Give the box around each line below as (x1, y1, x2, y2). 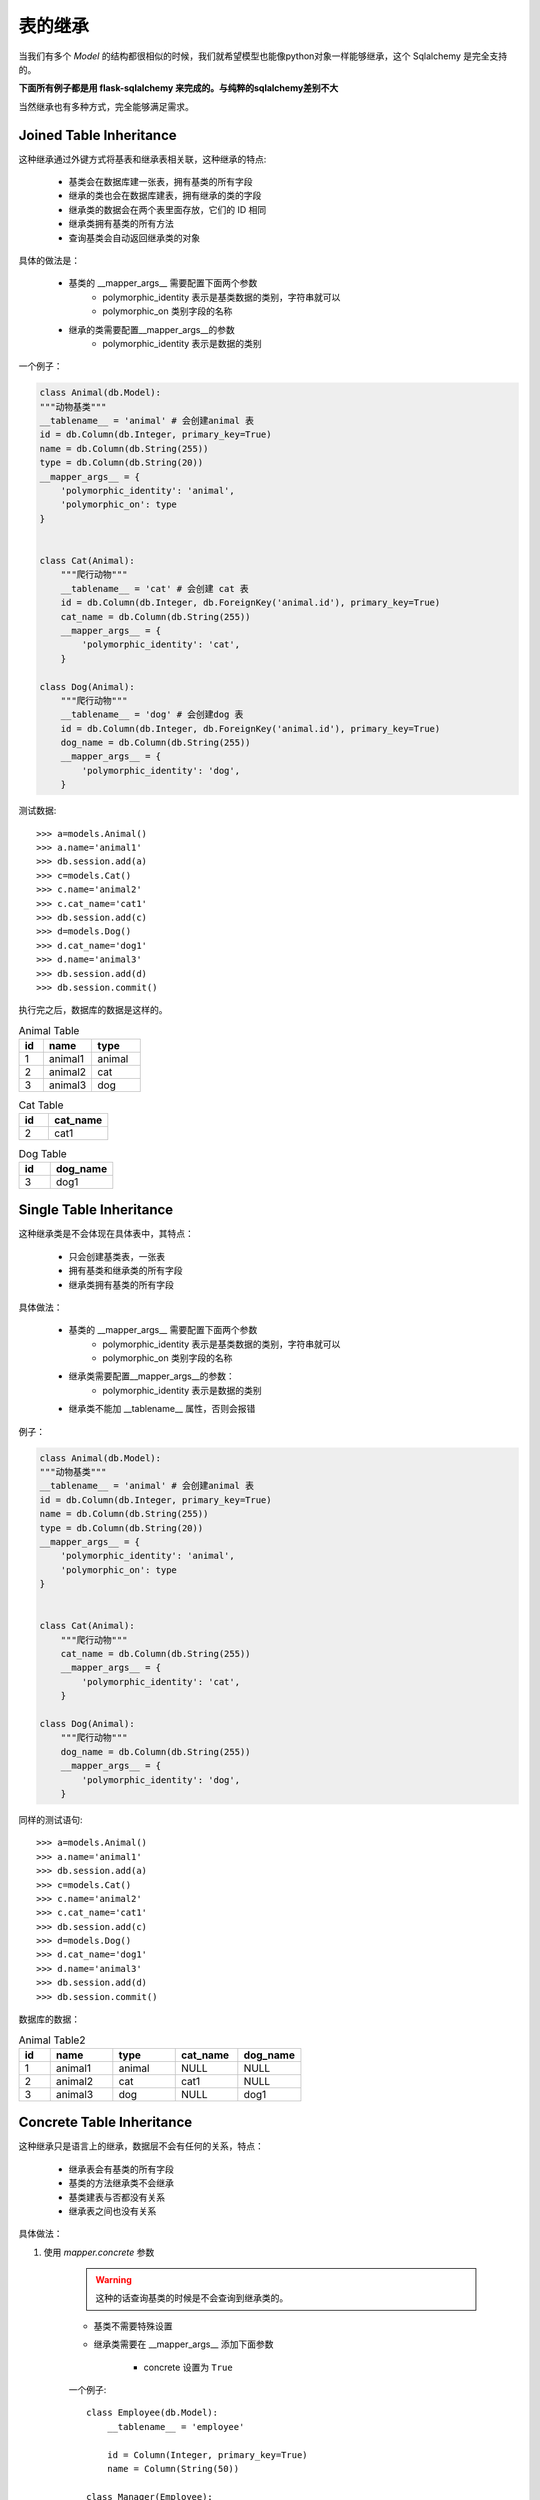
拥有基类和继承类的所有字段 (68, 1265, 183, 1277)
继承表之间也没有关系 (68, 2205, 157, 2217)
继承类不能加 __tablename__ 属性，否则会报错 (68, 1403, 256, 1415)
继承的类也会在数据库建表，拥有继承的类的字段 (68, 190, 262, 202)
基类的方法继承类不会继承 (68, 2177, 174, 2189)
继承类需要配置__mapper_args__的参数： (68, 1370, 235, 1382)
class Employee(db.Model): (86, 2407, 219, 2419)
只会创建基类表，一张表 (68, 1250, 165, 1262)
